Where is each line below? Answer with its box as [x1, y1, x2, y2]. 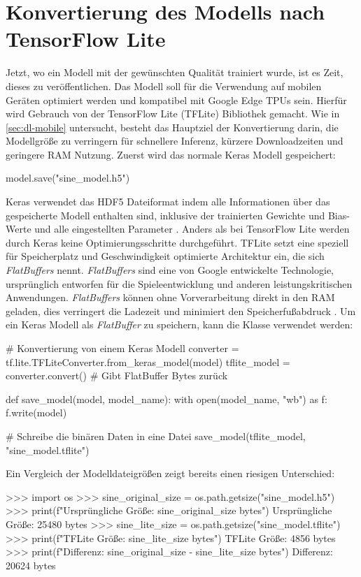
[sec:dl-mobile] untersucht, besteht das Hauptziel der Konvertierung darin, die [6, 119, 339, 134]
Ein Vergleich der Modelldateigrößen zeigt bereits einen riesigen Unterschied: [6, 466, 335, 481]
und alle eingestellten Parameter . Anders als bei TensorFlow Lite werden [34, 221, 350, 236]
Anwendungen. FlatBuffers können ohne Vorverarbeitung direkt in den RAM [6, 290, 335, 305]
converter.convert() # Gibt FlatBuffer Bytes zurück [6, 368, 228, 383]
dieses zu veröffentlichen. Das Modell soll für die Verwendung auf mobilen [6, 78, 322, 93]
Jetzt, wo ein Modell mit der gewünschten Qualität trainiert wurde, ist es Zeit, [6, 65, 344, 80]
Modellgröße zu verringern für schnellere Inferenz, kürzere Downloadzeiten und [6, 133, 344, 148]
